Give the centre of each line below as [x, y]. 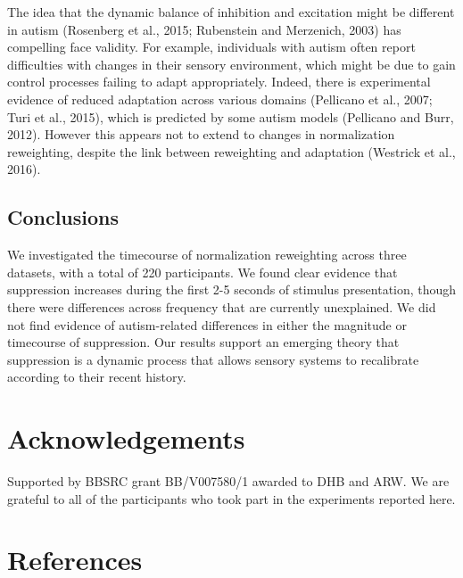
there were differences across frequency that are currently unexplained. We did [222, 306]
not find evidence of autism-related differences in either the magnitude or [207, 324]
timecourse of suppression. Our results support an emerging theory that [203, 342]
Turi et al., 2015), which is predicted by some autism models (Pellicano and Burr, [231, 116]
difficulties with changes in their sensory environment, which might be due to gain [231, 64]
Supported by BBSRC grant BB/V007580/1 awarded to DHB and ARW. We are [228, 481]
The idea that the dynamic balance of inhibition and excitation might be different [231, 12]
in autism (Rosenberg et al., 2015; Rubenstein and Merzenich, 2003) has [204, 29]
